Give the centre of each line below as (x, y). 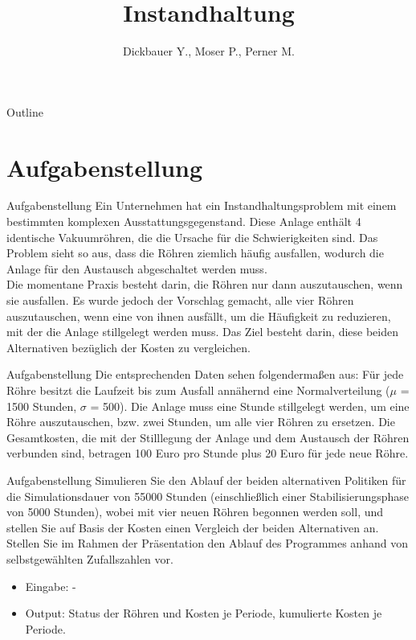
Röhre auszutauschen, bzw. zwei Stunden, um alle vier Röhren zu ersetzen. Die (201, 422)
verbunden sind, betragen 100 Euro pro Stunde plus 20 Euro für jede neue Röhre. (208, 453)
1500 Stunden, (42, 406)
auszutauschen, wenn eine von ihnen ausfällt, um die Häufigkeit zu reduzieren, (199, 316)
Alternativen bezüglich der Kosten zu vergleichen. (128, 347)
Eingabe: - (51, 586)
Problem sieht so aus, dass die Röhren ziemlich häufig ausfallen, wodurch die (195, 253)
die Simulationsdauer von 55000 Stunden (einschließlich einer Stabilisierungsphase (208, 496)
